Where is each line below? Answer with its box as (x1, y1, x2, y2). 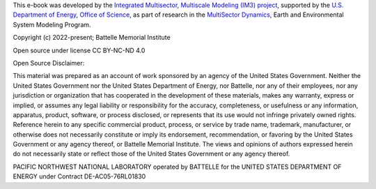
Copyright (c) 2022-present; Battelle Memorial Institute (13, 33, 171, 42)
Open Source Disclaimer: (13, 59, 85, 67)
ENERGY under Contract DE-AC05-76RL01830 (13, 172, 146, 181)
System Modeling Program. (13, 20, 91, 29)
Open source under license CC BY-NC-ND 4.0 (13, 46, 146, 54)
